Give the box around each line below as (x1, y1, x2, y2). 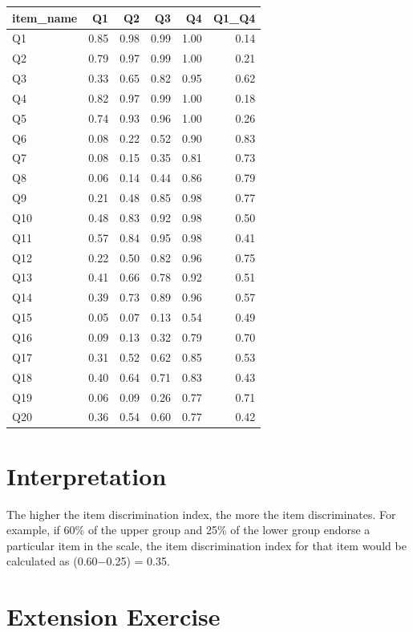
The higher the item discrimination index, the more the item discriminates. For (6, 505, 396, 522)
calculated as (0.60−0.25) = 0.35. (6, 553, 170, 569)
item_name (12, 9, 78, 26)
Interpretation (6, 459, 167, 492)
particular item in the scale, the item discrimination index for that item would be (6, 537, 407, 553)
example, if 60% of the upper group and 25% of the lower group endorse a (6, 521, 370, 538)
